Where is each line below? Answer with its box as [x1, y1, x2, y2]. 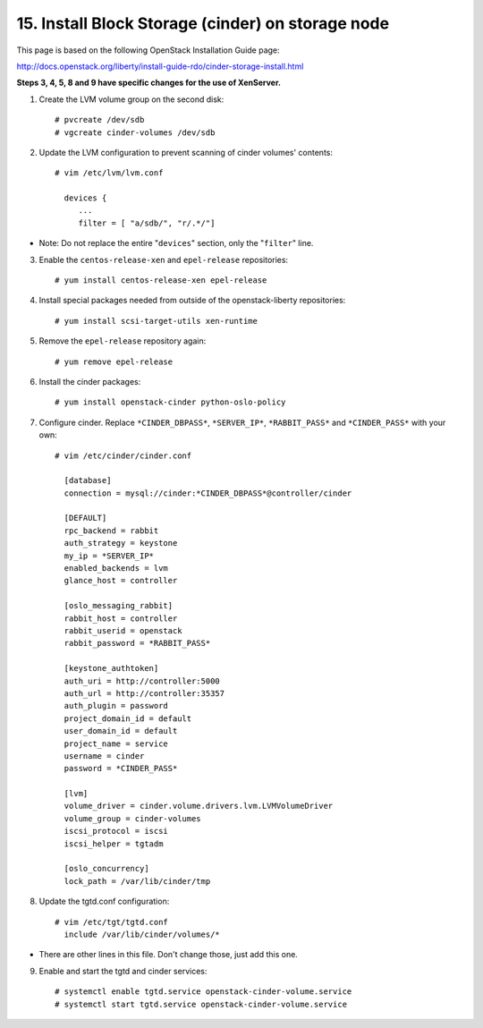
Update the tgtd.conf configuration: [38, 896, 170, 907]
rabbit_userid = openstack [64, 626, 182, 635]
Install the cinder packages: [38, 376, 141, 387]
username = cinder [64, 751, 145, 760]
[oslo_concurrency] [64, 863, 149, 874]
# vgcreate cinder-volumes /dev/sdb [55, 127, 216, 138]
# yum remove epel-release [55, 356, 174, 367]
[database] [64, 475, 112, 486]
